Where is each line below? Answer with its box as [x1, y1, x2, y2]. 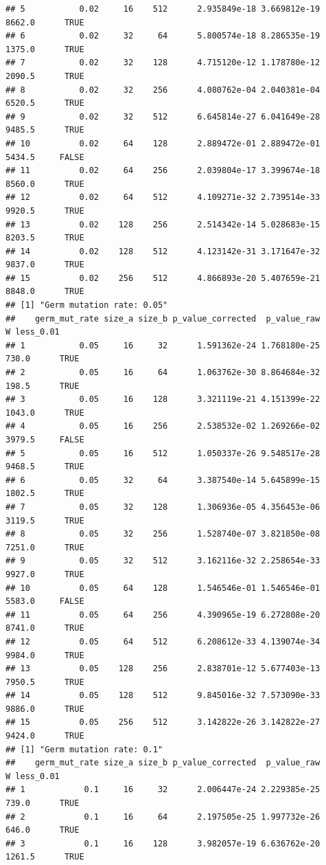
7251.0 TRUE [5, 542, 84, 552]
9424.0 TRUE [5, 731, 84, 741]
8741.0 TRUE [5, 623, 84, 633]
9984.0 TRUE [5, 650, 84, 660]
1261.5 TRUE [5, 852, 84, 862]
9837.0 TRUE [5, 260, 84, 270]
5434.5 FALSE [5, 152, 84, 162]
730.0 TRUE [5, 354, 80, 364]
